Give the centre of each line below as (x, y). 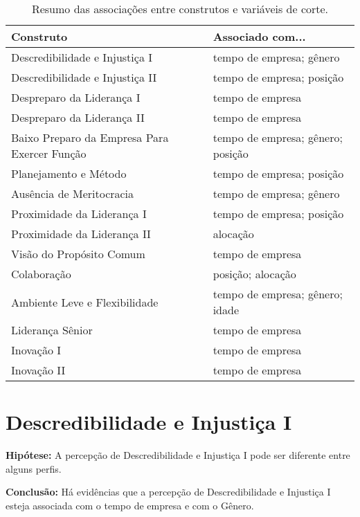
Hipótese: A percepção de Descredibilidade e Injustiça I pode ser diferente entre (178, 455)
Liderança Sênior (52, 330)
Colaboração (41, 274)
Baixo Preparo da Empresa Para (90, 137)
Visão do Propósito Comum (78, 254)
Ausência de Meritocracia (73, 193)
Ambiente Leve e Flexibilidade (85, 302)
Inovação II (38, 370)
